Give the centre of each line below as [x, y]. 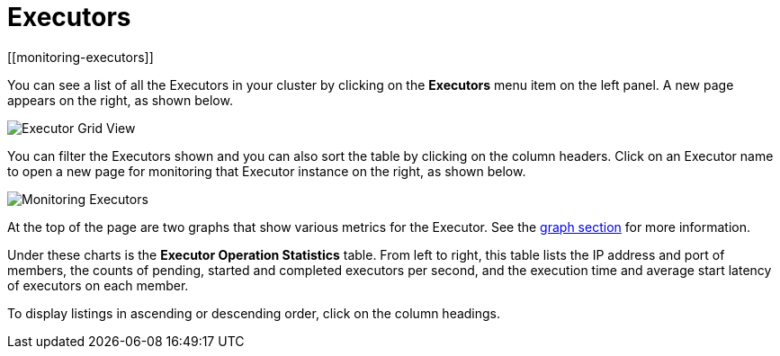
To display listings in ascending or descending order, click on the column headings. [254, 313]
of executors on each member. [98, 285]
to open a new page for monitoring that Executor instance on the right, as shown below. [267, 171]
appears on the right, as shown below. [120, 100]
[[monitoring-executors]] [81, 57]
